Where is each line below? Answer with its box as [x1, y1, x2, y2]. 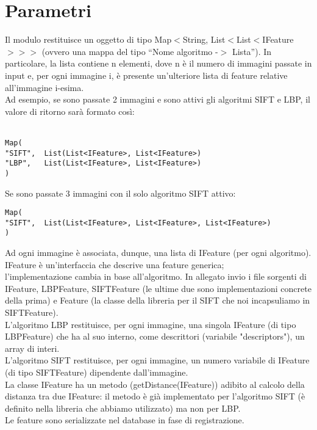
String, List [182, 33, 226, 46]
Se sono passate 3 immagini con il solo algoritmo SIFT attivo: [5, 186, 236, 199]
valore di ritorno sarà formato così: [5, 104, 135, 117]
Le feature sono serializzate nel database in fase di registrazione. [5, 414, 244, 426]
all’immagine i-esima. [5, 81, 84, 93]
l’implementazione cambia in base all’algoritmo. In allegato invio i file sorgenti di [5, 270, 307, 283]
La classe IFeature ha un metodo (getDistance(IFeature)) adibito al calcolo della [5, 377, 305, 390]
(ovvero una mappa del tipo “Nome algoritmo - [41, 45, 218, 57]
